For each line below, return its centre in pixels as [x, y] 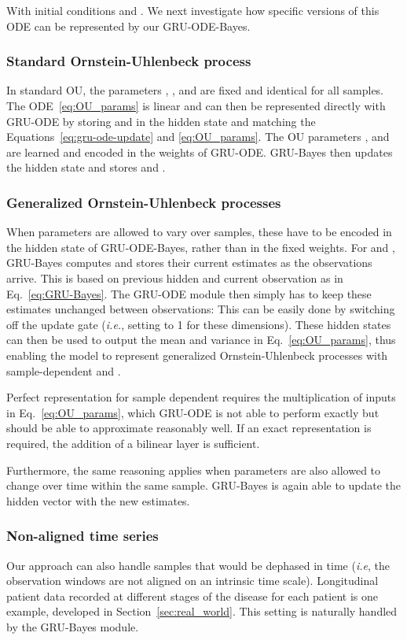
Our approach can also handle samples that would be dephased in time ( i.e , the [198, 565]
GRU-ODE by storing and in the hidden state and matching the [161, 121]
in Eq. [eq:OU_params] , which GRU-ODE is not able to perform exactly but [193, 412]
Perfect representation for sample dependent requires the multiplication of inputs [201, 397]
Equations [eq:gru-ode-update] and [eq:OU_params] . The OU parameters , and [198, 137]
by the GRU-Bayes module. [73, 626]
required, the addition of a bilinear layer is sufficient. [133, 443]
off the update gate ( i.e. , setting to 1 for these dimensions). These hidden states [199, 324]
